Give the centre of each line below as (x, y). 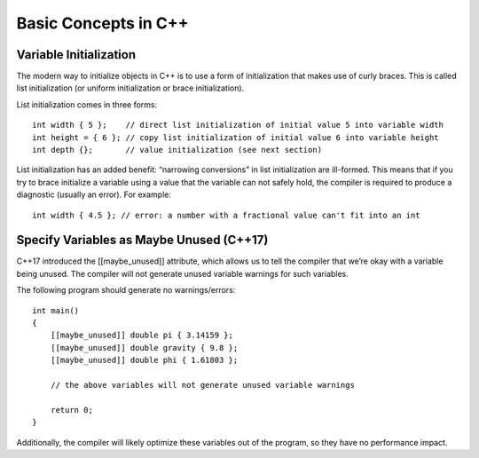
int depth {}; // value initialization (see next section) (177, 150)
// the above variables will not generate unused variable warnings (202, 385)
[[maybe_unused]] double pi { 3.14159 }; (142, 336)
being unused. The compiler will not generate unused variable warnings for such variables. (183, 273)
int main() (56, 310)
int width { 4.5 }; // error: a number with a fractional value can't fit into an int (226, 215)
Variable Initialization (76, 55)
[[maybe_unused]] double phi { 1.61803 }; (144, 360)
